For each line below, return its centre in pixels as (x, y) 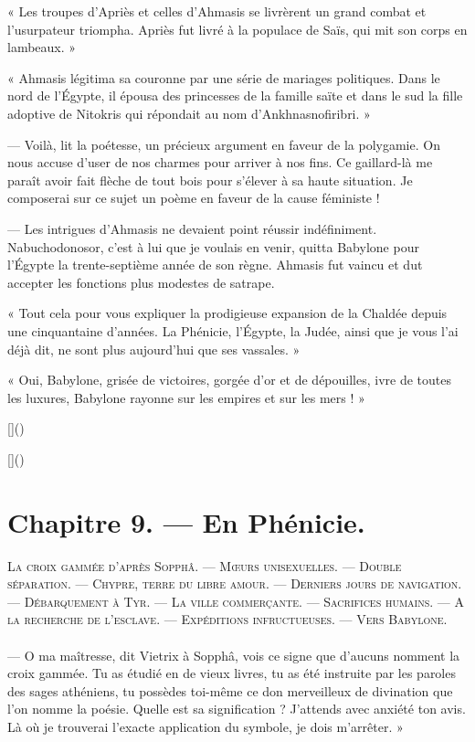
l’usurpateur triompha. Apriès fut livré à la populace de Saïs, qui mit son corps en (237, 29)
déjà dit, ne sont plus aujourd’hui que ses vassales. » (154, 349)
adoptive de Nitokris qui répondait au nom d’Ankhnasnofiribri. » (189, 113)
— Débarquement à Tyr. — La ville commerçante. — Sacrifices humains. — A (236, 601)
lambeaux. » (42, 47)
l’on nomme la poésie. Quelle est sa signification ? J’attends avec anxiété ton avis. (237, 709)
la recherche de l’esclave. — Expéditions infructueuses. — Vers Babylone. (227, 619)
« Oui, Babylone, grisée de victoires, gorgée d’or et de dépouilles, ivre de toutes (230, 380)
